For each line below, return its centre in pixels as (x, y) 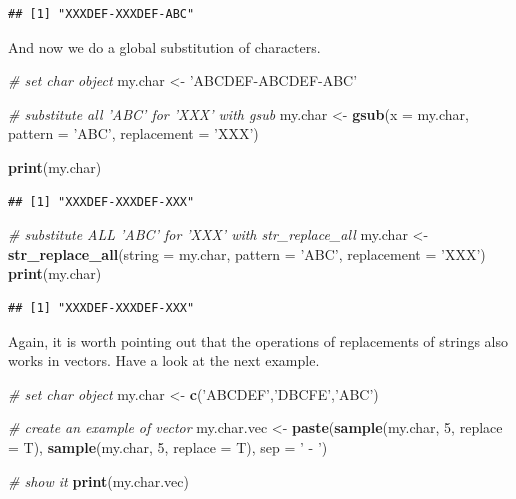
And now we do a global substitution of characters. (164, 46)
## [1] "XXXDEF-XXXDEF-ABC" (101, 14)
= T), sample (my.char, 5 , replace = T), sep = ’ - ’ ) (168, 446)
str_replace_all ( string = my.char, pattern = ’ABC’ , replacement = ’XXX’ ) (247, 253)
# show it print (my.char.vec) (98, 480)
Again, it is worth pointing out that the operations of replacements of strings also (258, 340)
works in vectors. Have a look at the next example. (164, 360)
